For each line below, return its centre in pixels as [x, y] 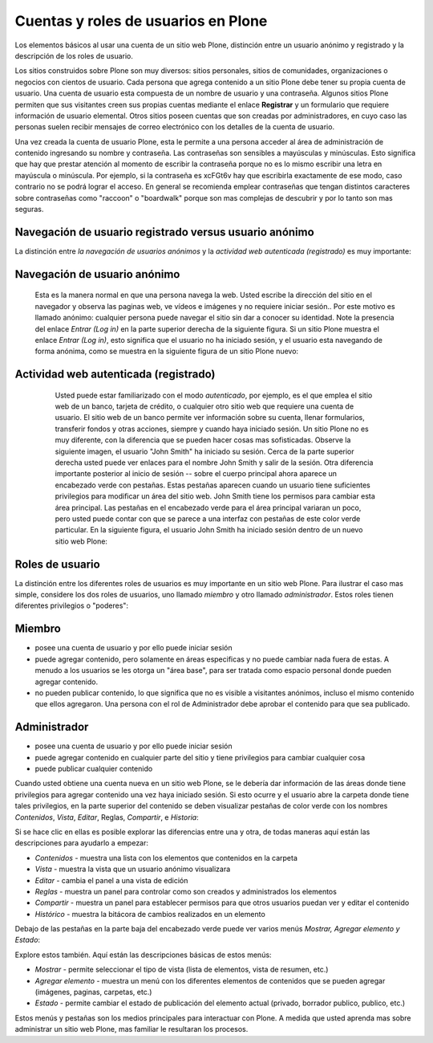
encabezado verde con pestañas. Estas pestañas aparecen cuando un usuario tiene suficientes [212, 485]
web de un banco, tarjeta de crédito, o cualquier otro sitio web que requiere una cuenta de [204, 406]
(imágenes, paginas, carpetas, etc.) [93, 992]
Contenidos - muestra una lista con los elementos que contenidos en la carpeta [166, 858]
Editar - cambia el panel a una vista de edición [111, 880]
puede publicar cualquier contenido [94, 768]
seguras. [29, 210]
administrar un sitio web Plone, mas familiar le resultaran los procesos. [132, 1029]
